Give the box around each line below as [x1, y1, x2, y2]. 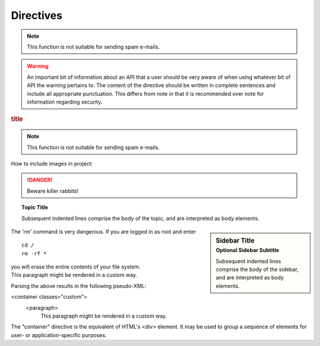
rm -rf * [21, 250, 47, 257]
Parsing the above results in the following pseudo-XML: [11, 282, 146, 289]
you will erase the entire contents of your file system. [11, 263, 140, 270]
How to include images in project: [11, 160, 93, 167]
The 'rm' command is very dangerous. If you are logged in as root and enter [11, 228, 197, 235]
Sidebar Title [216, 237, 255, 245]
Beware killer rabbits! [27, 187, 79, 195]
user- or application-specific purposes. [11, 331, 107, 338]
